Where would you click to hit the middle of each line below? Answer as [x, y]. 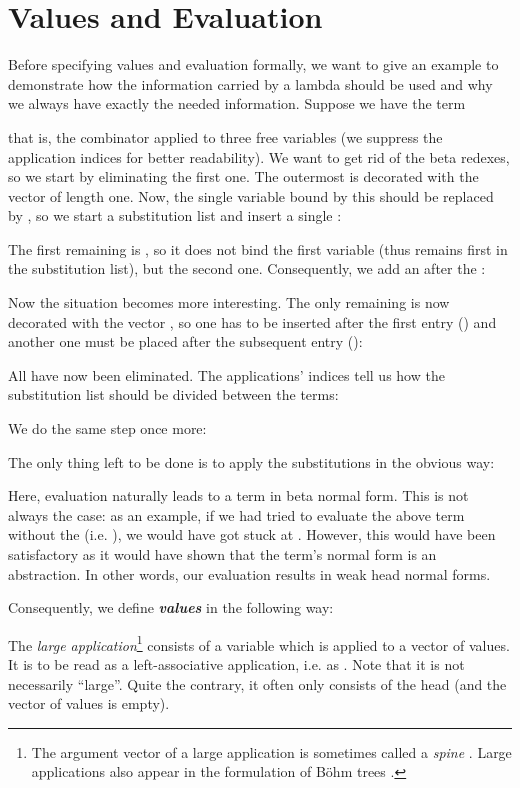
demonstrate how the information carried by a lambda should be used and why [250, 83]
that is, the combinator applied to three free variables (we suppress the [225, 136]
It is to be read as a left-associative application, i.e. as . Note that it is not [236, 664]
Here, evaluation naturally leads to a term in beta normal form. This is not [238, 495]
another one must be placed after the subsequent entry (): [185, 341]
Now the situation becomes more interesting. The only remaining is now [229, 302]
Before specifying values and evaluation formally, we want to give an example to [253, 64]
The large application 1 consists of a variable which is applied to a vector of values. [259, 643]
